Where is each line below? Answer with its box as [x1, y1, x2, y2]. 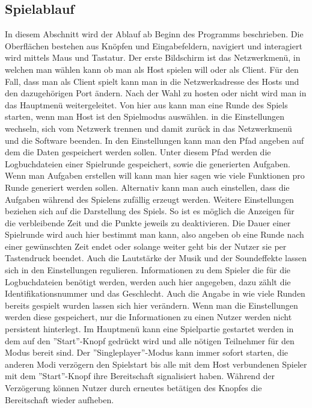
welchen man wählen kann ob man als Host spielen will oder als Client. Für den [5, 63, 299, 75]
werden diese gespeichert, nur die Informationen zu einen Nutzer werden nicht [5, 311, 292, 323]
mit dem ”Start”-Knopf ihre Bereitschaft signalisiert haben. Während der [5, 369, 275, 382]
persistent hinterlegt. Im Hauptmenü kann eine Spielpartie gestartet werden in [5, 323, 294, 335]
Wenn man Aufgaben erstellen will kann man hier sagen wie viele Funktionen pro [5, 169, 305, 182]
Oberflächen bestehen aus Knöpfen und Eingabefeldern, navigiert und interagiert [5, 39, 302, 52]
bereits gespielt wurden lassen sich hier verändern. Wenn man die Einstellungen [5, 298, 298, 311]
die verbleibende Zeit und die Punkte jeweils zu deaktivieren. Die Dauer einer [5, 216, 291, 229]
